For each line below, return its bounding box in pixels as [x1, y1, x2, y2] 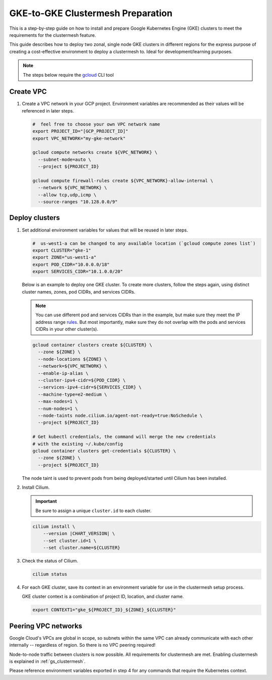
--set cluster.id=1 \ [43, 538, 97, 543]
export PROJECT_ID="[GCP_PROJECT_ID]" [32, 129, 128, 134]
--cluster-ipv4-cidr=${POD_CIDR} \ [38, 377, 126, 383]
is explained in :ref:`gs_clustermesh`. [9, 658, 86, 664]
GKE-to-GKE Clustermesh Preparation [9, 8, 173, 19]
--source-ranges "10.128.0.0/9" [38, 199, 118, 205]
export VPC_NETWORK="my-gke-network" [32, 135, 126, 141]
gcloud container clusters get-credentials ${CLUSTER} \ [32, 448, 176, 454]
